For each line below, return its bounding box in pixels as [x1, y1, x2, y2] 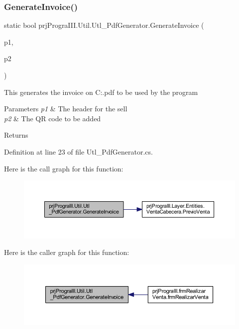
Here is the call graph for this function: [4, 163, 123, 173]
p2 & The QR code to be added [4, 113, 101, 123]
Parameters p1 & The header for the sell [4, 103, 127, 114]
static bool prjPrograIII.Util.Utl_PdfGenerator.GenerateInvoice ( [4, 20, 204, 30]
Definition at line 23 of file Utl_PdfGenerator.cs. [4, 146, 153, 157]
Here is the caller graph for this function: [4, 247, 129, 257]
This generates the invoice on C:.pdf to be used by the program [4, 86, 198, 97]
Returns [4, 130, 28, 140]
